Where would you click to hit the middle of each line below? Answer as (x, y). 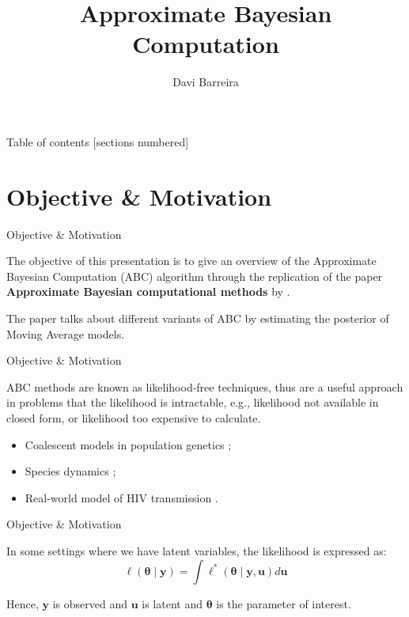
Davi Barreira (206, 82)
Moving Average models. (66, 333)
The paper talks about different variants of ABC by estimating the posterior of (198, 318)
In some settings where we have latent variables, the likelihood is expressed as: (197, 550)
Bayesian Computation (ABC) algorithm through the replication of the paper (195, 276)
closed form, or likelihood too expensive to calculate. (134, 417)
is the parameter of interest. (284, 603)
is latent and (172, 603)
